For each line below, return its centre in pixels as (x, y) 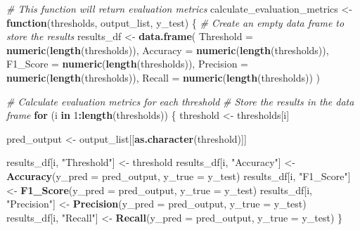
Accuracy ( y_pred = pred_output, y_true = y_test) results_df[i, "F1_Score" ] (179, 175)
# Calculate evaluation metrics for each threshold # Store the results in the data (180, 101)
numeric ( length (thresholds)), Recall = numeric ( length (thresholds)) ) (163, 77)
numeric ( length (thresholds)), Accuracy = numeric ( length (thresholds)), (168, 50)
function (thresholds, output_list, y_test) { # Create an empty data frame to (175, 22)
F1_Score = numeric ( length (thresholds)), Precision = (127, 64)
